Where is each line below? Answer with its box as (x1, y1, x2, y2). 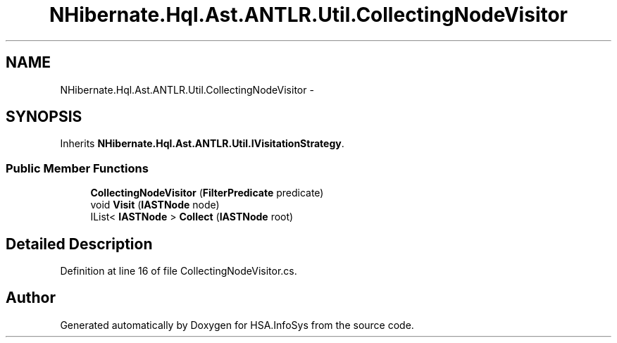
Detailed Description (6, 235, 153, 253)
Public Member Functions (6, 161, 149, 175)
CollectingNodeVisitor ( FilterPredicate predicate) (90, 187, 324, 199)
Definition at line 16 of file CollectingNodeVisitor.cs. (60, 265, 297, 277)
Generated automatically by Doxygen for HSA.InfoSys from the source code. (60, 318, 414, 331)
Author (6, 289, 56, 307)
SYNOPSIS (6, 108, 82, 126)
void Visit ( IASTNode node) (90, 199, 220, 211)
